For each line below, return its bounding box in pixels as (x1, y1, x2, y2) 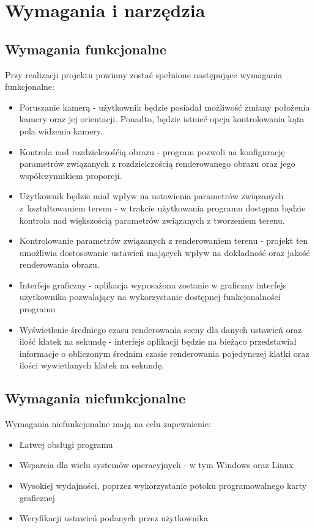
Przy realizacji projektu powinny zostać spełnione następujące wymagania (5, 68, 283, 81)
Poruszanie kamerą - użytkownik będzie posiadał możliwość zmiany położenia (19, 100, 310, 113)
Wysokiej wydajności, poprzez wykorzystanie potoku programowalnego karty (19, 479, 307, 492)
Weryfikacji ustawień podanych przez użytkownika (19, 512, 208, 524)
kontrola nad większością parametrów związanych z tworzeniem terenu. (19, 213, 285, 226)
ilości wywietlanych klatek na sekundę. (19, 359, 165, 372)
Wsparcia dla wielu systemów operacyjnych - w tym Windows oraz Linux (19, 458, 294, 471)
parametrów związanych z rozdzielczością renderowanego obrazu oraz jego (19, 157, 295, 170)
